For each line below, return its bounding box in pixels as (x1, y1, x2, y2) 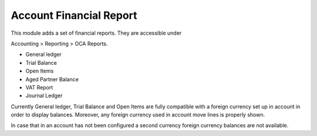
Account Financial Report (11, 9, 137, 22)
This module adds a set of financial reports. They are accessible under (11, 29, 182, 37)
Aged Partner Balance (25, 75, 79, 82)
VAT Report (25, 84, 53, 91)
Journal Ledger (25, 92, 63, 99)
